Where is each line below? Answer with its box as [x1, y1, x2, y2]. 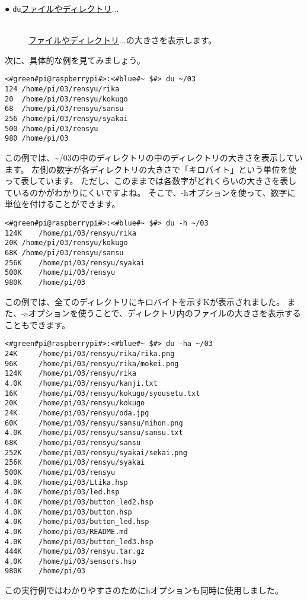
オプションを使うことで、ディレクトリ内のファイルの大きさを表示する [28, 307, 301, 319]
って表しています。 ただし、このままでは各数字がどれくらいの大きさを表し [5, 174, 297, 187]
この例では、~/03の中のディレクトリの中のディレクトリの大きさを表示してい [5, 151, 303, 164]
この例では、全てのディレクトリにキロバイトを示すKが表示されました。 [5, 295, 284, 307]
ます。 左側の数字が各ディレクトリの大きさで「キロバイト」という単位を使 [5, 163, 297, 175]
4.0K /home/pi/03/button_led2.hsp [5, 497, 153, 506]
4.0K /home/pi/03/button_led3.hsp [5, 537, 153, 546]
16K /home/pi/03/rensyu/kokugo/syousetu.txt [5, 389, 200, 398]
